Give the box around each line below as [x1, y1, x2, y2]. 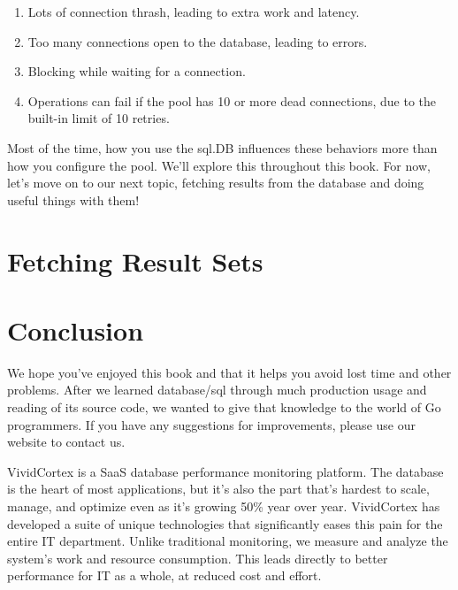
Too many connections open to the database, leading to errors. [27, 32, 368, 50]
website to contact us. [7, 433, 126, 451]
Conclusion [7, 311, 144, 348]
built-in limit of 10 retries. [27, 109, 170, 127]
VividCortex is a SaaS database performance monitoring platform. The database [7, 462, 444, 480]
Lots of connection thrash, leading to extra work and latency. [27, 3, 360, 20]
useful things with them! [7, 190, 140, 209]
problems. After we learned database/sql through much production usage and [7, 380, 427, 399]
